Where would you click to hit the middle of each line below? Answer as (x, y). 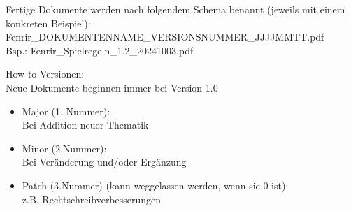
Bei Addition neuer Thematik (85, 125)
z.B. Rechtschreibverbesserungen (92, 199)
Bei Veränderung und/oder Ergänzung (104, 162)
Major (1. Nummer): (66, 111)
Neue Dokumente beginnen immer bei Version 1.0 (112, 87)
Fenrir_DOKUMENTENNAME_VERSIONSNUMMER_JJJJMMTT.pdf (165, 37)
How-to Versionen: (45, 74)
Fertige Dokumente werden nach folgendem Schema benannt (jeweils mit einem (175, 9)
